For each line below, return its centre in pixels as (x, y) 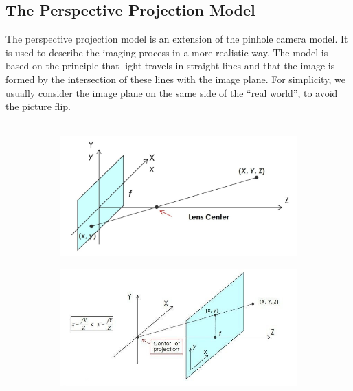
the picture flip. (38, 106)
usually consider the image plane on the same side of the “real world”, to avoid (172, 92)
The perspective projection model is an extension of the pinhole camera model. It (177, 39)
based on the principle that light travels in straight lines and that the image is (170, 66)
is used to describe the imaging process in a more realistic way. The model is (167, 52)
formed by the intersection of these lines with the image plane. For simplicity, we (175, 79)
